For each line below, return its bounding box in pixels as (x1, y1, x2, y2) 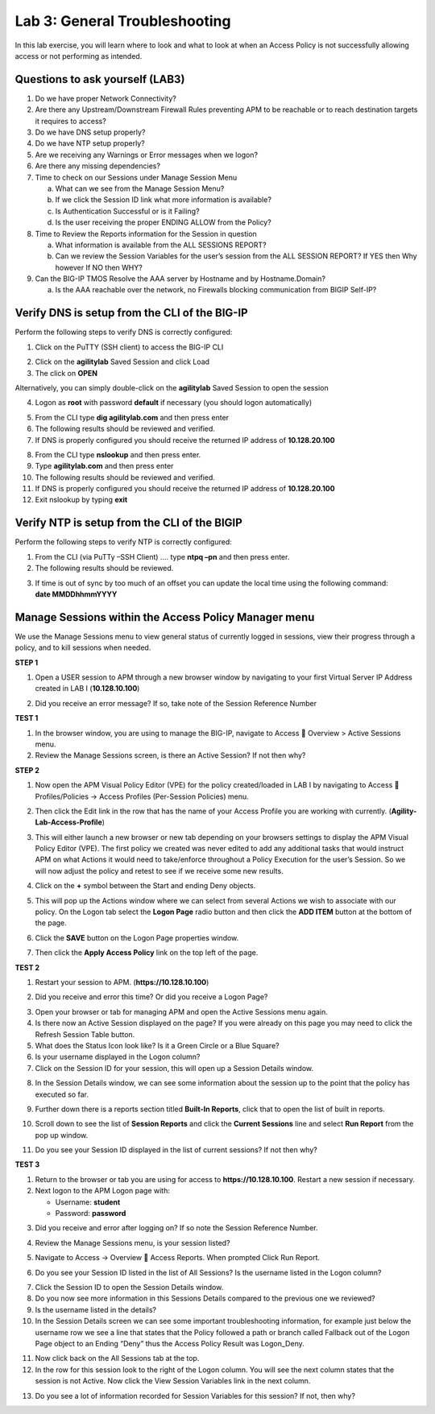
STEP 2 (14, 765, 40, 775)
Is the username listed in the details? (35, 1304, 157, 1314)
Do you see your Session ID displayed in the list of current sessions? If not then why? (35, 1145, 317, 1155)
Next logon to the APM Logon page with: (35, 1186, 171, 1196)
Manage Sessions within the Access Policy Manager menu (14, 610, 315, 624)
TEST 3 (14, 1160, 40, 1169)
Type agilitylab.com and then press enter (35, 461, 174, 471)
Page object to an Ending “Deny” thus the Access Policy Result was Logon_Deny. (35, 1338, 305, 1348)
